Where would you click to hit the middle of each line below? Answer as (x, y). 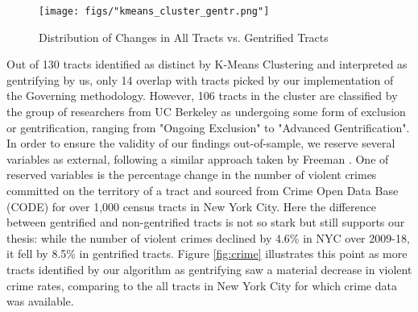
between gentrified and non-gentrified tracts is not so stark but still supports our (206, 222)
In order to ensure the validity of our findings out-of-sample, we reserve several (201, 143)
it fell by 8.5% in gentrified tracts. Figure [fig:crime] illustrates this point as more (207, 254)
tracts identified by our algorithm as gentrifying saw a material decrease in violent (209, 269)
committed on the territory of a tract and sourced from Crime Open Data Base (203, 190)
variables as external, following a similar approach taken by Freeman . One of (198, 158)
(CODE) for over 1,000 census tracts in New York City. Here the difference (191, 206)
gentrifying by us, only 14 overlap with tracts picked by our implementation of (200, 79)
